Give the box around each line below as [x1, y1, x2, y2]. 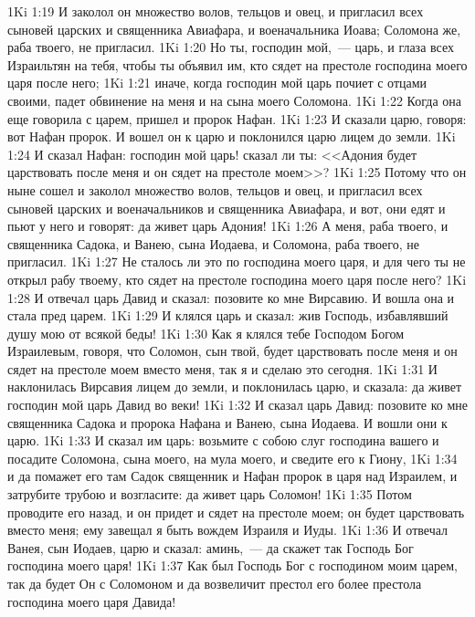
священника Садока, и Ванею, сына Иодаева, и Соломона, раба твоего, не [7, 234, 419, 253]
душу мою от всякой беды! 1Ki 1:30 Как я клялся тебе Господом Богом [7, 323, 405, 342]
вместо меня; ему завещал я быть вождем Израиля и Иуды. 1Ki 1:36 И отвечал [7, 520, 449, 539]
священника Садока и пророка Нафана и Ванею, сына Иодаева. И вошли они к [7, 413, 448, 432]
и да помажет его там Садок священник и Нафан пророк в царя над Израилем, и [7, 466, 458, 486]
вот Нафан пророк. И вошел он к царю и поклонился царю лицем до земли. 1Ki [7, 127, 456, 146]
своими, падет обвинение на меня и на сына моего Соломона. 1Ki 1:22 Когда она [7, 90, 461, 110]
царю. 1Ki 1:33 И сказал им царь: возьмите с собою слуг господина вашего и [7, 431, 439, 450]
